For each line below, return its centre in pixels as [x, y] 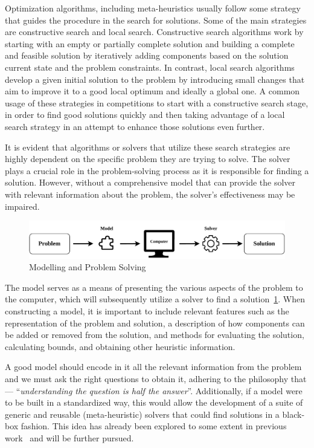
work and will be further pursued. [69, 437]
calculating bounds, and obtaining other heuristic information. [120, 346]
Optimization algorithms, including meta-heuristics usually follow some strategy [153, 8]
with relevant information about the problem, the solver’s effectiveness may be [150, 194]
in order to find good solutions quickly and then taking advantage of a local [145, 115]
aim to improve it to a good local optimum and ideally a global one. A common [152, 91]
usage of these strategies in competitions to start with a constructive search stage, [157, 102]
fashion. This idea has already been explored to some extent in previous [154, 426]
